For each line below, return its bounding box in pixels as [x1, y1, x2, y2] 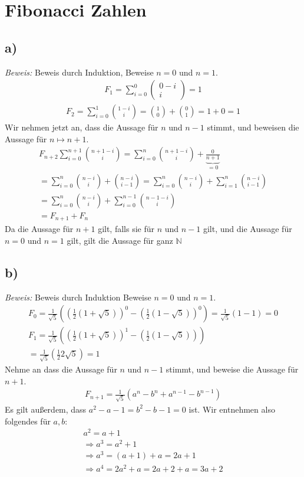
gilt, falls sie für [98, 223, 155, 235]
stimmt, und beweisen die [207, 121, 299, 133]
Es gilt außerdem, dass [5, 403, 87, 415]
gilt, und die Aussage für [203, 223, 292, 235]
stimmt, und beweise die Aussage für [166, 363, 299, 375]
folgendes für [5, 414, 51, 427]
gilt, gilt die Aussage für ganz [67, 234, 173, 246]
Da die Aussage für [5, 223, 74, 235]
